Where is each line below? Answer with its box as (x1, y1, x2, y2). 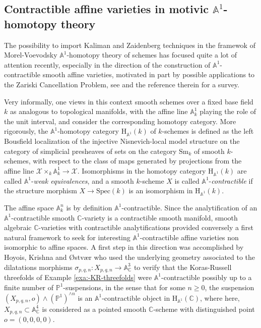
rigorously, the (4, 126, 48, 136)
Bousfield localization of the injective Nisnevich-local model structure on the (4, 136, 240, 146)
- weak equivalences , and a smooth (31, 175, 134, 186)
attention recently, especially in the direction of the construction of (4, 59, 211, 70)
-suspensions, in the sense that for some (63, 282, 185, 292)
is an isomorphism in (128, 185, 193, 196)
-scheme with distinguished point (153, 303, 255, 314)
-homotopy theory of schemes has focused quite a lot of (67, 49, 237, 60)
